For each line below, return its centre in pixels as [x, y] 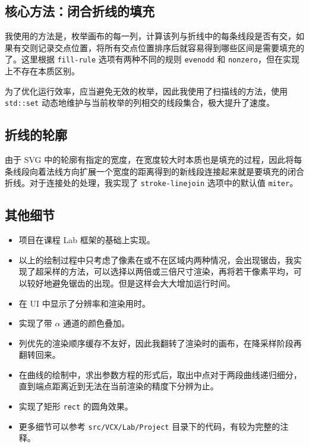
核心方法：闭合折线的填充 [80, 11]
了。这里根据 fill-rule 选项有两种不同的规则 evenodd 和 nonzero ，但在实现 [152, 59]
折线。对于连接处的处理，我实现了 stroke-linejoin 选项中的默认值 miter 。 [152, 183]
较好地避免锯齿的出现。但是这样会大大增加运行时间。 [131, 283]
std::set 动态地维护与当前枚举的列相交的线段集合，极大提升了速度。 [140, 103]
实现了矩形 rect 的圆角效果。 [76, 406]
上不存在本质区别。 [42, 71]
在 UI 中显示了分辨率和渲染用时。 [84, 303]
